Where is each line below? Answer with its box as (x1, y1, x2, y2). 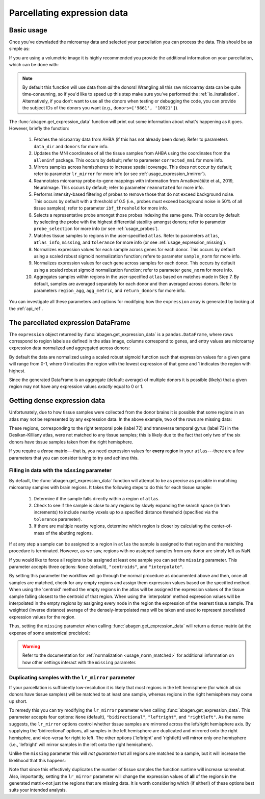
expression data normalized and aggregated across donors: (9, 345, 130, 351)
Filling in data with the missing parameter (9, 467, 112, 474)
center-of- (211, 523, 233, 529)
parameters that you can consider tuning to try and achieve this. (9, 455, 139, 461)
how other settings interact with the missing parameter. (22, 659, 137, 665)
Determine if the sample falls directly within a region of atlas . (33, 495, 159, 501)
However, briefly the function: (9, 125, 70, 131)
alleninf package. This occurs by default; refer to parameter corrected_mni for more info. (33, 157, 224, 163)
